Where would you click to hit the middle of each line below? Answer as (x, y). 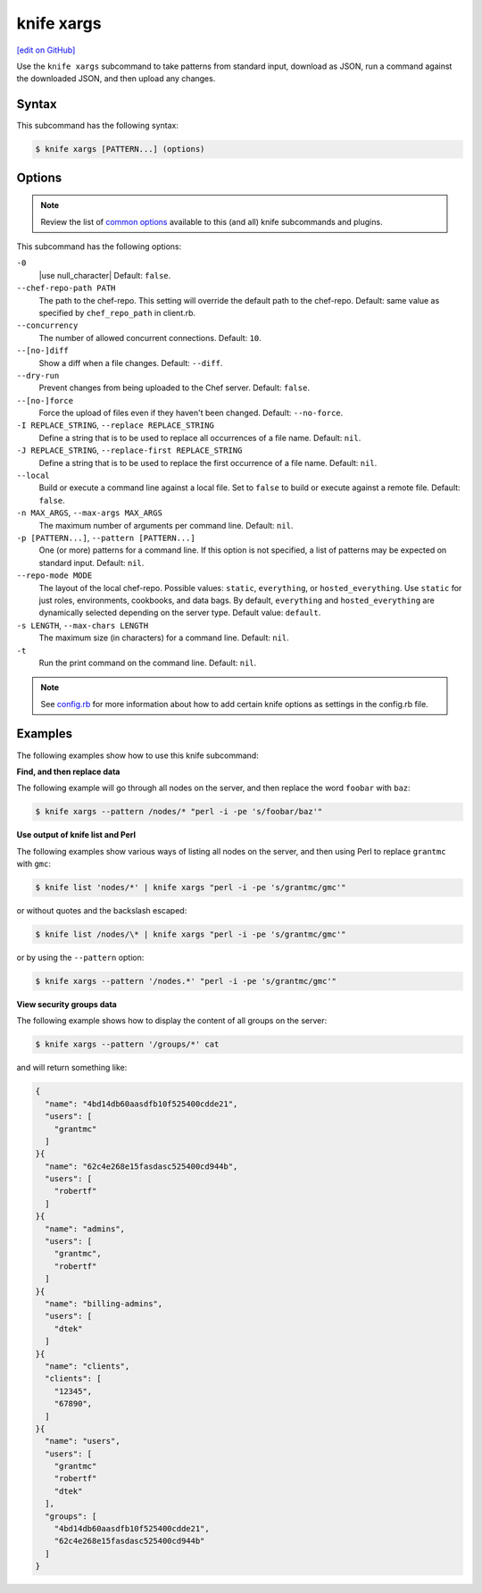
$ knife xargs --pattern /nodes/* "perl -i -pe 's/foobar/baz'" (179, 812)
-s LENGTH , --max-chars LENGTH (83, 625)
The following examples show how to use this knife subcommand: (137, 755)
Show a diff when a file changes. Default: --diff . (131, 363)
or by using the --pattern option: (80, 958)
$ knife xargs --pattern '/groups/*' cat (127, 1044)
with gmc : (33, 864)
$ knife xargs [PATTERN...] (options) (120, 149)
